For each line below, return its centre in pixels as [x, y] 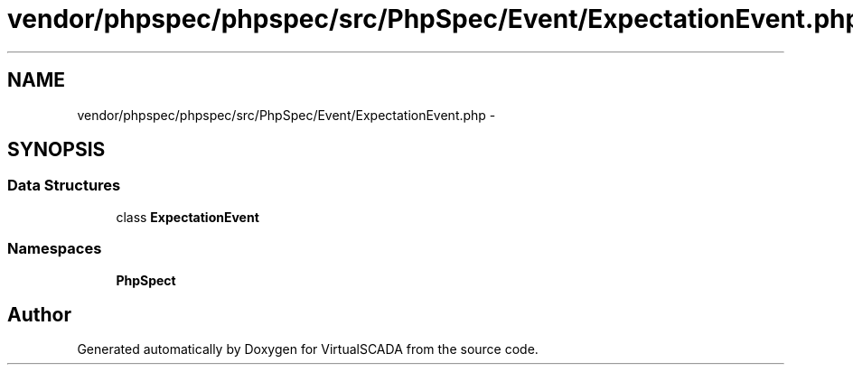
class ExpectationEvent [187, 217]
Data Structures [64, 186]
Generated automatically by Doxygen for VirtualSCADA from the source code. [308, 349]
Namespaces [55, 249]
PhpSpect [146, 280]
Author [39, 314]
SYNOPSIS [56, 150]
